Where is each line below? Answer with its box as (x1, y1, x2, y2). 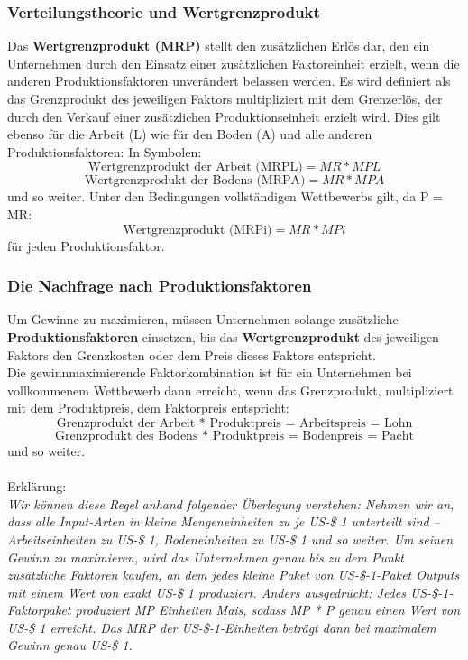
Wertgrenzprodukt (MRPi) (123, 223, 272, 237)
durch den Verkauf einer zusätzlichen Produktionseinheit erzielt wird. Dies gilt (7, 107, 441, 125)
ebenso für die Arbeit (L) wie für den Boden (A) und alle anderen (7, 125, 372, 144)
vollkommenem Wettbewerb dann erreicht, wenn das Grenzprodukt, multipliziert (7, 380, 454, 399)
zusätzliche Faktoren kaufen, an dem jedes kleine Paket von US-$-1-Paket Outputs (7, 565, 460, 584)
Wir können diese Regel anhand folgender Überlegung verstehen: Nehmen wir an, (7, 494, 454, 513)
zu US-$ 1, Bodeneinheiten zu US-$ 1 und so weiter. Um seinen (99, 529, 454, 548)
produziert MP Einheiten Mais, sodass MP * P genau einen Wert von (75, 600, 461, 619)
